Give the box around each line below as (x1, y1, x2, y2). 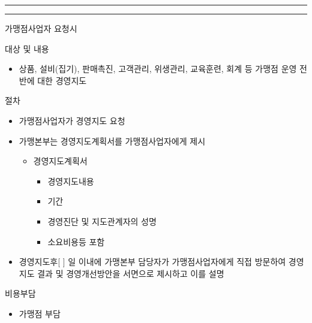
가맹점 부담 (19, 307, 61, 319)
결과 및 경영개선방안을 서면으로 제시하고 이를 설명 (37, 267, 224, 279)
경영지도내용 (47, 174, 94, 187)
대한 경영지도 (37, 74, 87, 86)
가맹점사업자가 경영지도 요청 (19, 114, 125, 126)
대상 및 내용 (5, 42, 49, 55)
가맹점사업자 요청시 (5, 22, 77, 34)
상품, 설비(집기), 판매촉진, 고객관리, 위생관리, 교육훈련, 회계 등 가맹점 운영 (19, 62, 297, 75)
